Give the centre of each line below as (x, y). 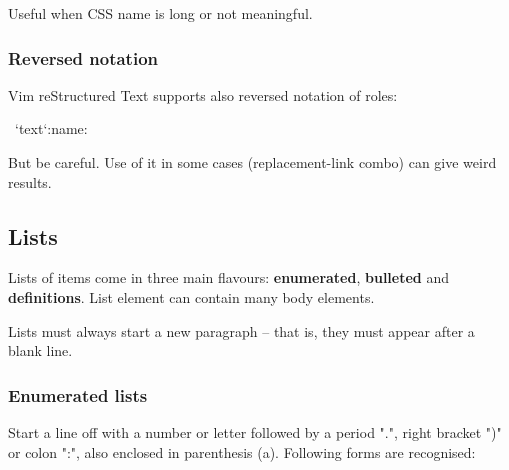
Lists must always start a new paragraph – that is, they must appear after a (241, 330)
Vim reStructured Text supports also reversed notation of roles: (203, 94)
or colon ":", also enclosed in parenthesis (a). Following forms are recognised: (242, 451)
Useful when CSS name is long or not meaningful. (160, 13)
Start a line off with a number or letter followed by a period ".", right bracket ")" (255, 431)
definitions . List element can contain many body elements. (191, 296)
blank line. (40, 350)
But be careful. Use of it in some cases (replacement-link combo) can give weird (252, 162)
